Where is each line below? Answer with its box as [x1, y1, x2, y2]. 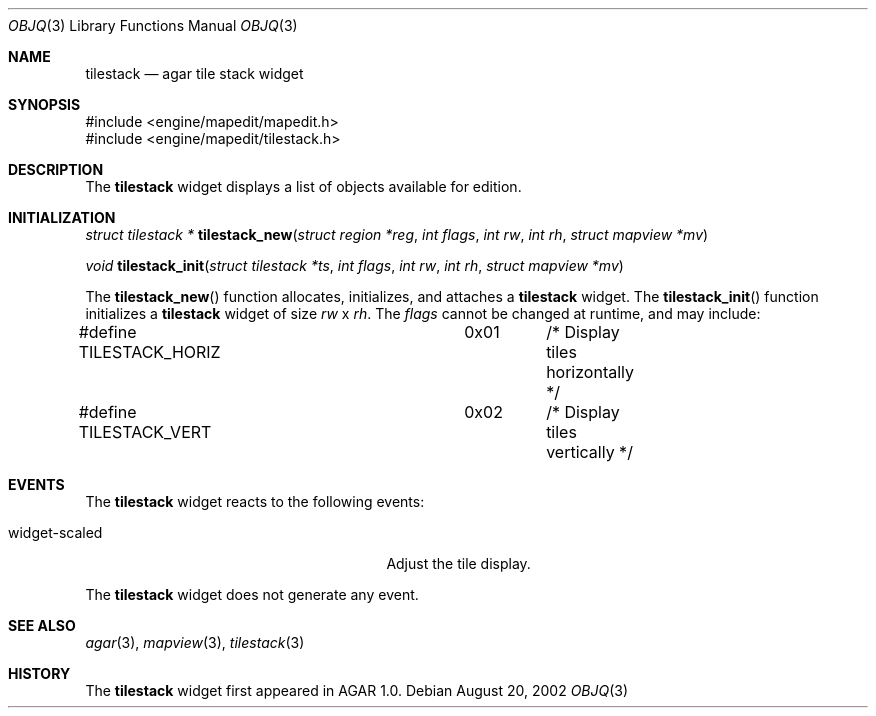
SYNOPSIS [8, 96, 81, 113]
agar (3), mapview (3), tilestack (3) [85, 634, 305, 651]
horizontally [546, 362, 634, 382]
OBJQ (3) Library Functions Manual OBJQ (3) [8, 17, 298, 34]
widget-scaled [8, 524, 103, 541]
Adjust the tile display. [386, 555, 531, 572]
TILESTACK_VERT [78, 422, 212, 442]
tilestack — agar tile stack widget [85, 65, 304, 82]
